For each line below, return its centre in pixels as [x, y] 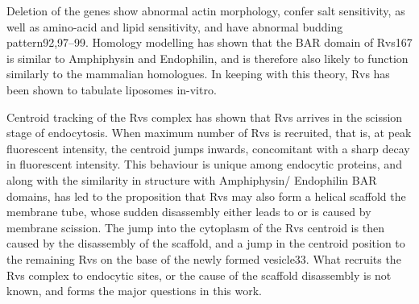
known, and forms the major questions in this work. [135, 291]
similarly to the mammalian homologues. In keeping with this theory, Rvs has [198, 74]
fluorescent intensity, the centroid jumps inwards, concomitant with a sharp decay [208, 148]
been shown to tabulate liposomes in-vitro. [112, 89]
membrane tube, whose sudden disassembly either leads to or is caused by [189, 212]
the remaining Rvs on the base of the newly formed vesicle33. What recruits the [204, 258]
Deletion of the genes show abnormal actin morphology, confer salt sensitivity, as [206, 10]
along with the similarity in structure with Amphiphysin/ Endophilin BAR [192, 179]
